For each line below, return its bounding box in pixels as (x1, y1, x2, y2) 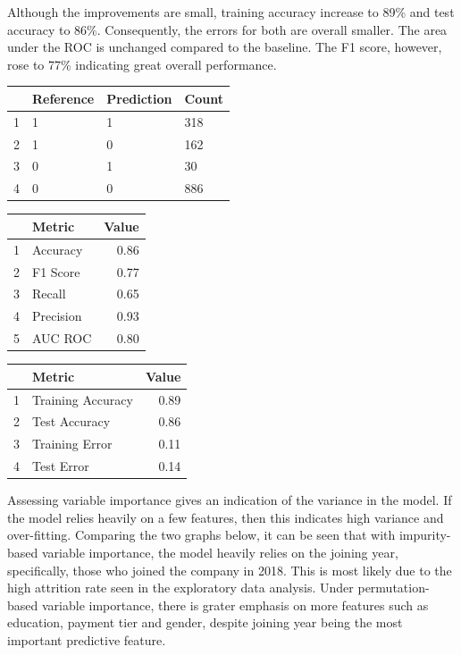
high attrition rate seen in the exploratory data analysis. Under (7, 578, 354, 597)
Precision (32, 307, 82, 325)
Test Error (32, 457, 89, 475)
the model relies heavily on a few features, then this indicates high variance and (7, 508, 444, 526)
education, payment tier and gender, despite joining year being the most (7, 613, 403, 632)
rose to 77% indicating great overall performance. (7, 55, 277, 73)
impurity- (398, 525, 451, 544)
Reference (32, 88, 95, 107)
